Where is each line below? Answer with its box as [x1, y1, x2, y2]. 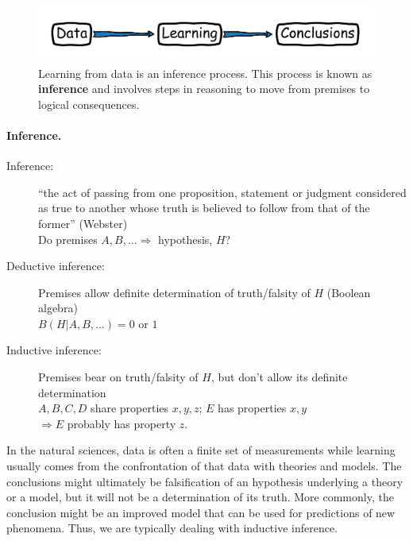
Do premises [38, 230, 98, 247]
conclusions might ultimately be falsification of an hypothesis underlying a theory [6, 473, 403, 489]
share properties [91, 400, 169, 416]
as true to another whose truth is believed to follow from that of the [38, 199, 370, 216]
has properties [218, 400, 287, 416]
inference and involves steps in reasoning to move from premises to [38, 80, 370, 97]
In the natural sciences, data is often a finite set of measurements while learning [6, 442, 396, 458]
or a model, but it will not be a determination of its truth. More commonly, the [6, 489, 394, 505]
